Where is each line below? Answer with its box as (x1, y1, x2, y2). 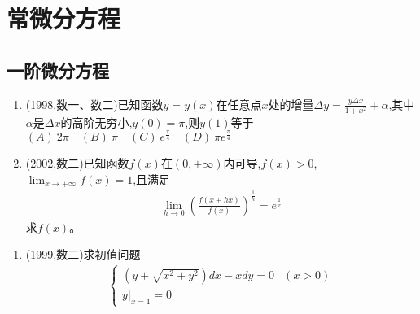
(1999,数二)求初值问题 (25, 246, 141, 263)
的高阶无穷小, (60, 113, 133, 130)
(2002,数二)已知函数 (25, 155, 129, 172)
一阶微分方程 (7, 57, 109, 82)
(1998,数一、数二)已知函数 (25, 95, 164, 112)
